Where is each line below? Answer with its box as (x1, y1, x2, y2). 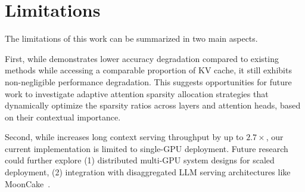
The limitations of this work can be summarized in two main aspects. (5, 32, 258, 45)
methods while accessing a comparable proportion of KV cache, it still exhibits (5, 64, 292, 76)
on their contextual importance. (5, 110, 121, 123)
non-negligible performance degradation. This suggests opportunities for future (5, 75, 292, 88)
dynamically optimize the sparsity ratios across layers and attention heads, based (5, 99, 301, 112)
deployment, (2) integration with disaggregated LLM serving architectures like (5, 166, 291, 178)
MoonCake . (5, 177, 51, 190)
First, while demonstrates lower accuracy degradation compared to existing (5, 52, 279, 64)
